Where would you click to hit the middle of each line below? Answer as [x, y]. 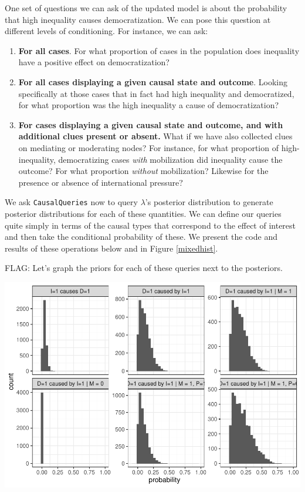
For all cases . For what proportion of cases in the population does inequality [159, 50]
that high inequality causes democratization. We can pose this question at [138, 19]
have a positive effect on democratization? [94, 62]
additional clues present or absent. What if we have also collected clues [155, 136]
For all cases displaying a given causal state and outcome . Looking [153, 81]
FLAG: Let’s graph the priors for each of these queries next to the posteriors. [144, 268]
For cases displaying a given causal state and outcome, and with [151, 124]
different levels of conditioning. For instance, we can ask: [106, 31]
